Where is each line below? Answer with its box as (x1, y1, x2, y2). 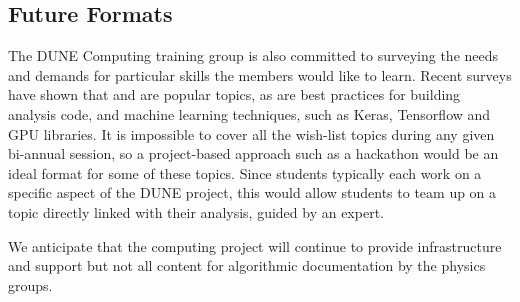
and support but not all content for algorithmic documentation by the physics (8, 255, 486, 276)
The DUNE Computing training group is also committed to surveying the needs (8, 45, 499, 66)
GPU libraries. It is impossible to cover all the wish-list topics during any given (8, 123, 495, 144)
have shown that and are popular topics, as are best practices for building (8, 84, 461, 105)
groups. (8, 274, 53, 295)
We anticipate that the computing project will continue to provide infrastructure (8, 235, 502, 256)
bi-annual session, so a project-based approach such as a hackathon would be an (8, 143, 499, 164)
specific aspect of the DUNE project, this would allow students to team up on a (8, 182, 497, 203)
